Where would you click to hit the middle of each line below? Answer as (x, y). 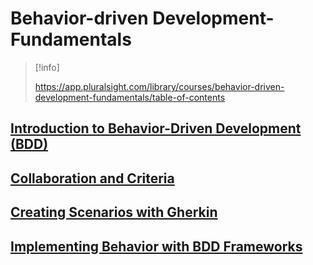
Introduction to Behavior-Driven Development (156, 128)
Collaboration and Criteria (92, 178)
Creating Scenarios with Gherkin (114, 212)
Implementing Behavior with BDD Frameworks (156, 246)
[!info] (47, 67)
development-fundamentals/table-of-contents (130, 97)
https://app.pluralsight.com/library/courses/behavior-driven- (159, 86)
